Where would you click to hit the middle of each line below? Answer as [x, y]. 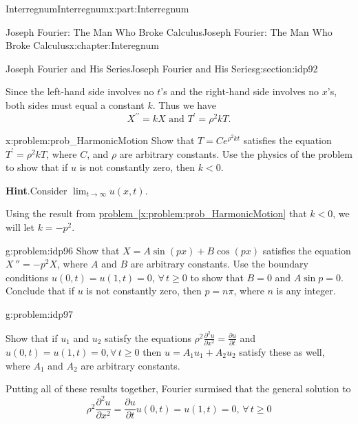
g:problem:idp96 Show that [63, 250]
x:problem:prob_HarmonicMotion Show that [100, 140]
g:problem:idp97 [40, 314]
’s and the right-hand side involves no [240, 91]
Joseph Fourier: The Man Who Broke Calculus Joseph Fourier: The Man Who [169, 31]
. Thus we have [184, 104]
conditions [27, 277]
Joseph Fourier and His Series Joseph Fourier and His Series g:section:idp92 [162, 68]
